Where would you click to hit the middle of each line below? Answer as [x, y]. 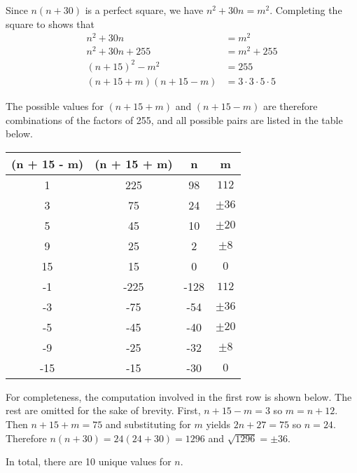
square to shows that [50, 23]
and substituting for [148, 424]
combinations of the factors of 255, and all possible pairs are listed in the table [174, 119]
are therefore [290, 105]
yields [218, 424]
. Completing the [306, 10]
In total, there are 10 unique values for [89, 461]
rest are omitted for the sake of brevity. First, [103, 410]
